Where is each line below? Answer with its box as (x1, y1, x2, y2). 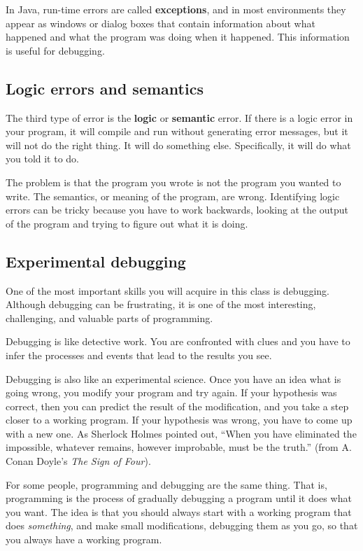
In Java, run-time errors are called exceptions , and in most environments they (6, 2, 346, 16)
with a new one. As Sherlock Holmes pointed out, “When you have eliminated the (6, 426, 357, 440)
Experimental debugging (6, 250, 186, 272)
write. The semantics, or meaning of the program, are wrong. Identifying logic (6, 188, 340, 203)
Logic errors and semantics (6, 77, 204, 99)
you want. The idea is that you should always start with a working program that (6, 504, 352, 519)
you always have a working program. (6, 532, 162, 547)
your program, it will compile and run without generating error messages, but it (6, 124, 348, 139)
